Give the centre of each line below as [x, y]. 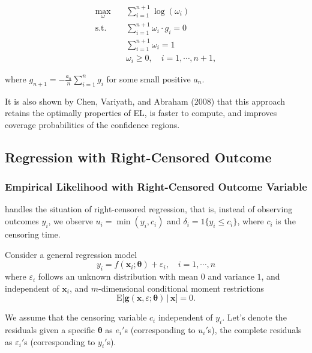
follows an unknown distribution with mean [118, 276]
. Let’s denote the [254, 317]
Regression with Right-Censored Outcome [138, 157]
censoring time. [33, 234]
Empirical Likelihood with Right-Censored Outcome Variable [156, 187]
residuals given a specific [50, 330]
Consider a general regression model [71, 254]
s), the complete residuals [255, 330]
